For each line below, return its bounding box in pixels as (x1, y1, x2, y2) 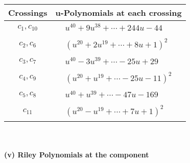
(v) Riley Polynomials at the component (4, 149, 149, 159)
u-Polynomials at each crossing (55, 7, 182, 18)
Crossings (8, 7, 47, 18)
